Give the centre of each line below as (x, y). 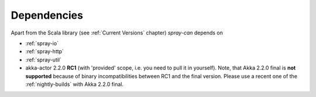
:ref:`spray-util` (43, 60)
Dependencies (47, 15)
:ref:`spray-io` (42, 43)
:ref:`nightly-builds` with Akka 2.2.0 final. (75, 84)
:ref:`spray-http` (45, 51)
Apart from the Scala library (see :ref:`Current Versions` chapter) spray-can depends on (117, 33)
